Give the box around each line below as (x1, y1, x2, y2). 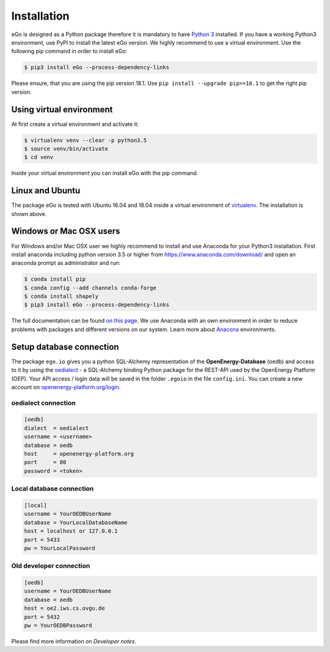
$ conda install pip (24, 276, 86, 283)
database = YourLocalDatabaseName (24, 519, 128, 526)
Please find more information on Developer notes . (11, 638, 137, 645)
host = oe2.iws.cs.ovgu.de (24, 605, 105, 612)
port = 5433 (24, 536, 61, 543)
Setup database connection (11, 341, 119, 352)
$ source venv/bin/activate (24, 145, 108, 152)
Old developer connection (11, 561, 90, 570)
